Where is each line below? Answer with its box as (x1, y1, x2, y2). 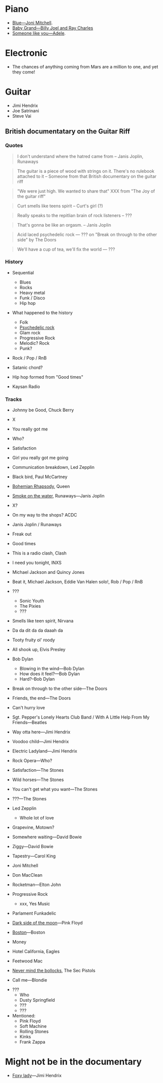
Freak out (12, 531, 32, 537)
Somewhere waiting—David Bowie (12, 834, 82, 840)
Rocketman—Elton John (12, 882, 61, 887)
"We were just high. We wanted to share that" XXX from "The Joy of (17, 188, 156, 194)
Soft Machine (19, 1023, 47, 1029)
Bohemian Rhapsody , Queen (12, 484, 70, 490)
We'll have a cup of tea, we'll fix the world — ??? (17, 246, 115, 252)
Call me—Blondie (12, 977, 48, 983)
